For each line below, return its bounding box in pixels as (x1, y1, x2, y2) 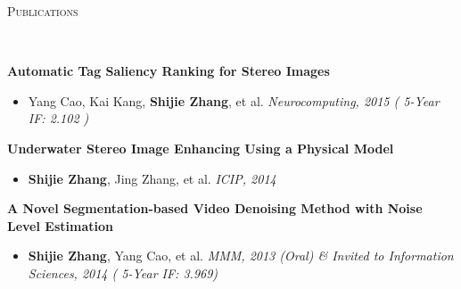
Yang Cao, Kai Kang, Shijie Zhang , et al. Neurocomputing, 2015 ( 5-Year (28, 91, 440, 110)
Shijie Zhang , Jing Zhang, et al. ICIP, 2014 (28, 169, 276, 187)
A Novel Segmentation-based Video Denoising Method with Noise (7, 199, 423, 218)
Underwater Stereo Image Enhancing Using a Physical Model (7, 138, 394, 157)
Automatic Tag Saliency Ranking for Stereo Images (7, 62, 330, 80)
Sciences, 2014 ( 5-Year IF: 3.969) (28, 263, 218, 282)
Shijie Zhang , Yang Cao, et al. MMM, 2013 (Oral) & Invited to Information (28, 246, 454, 265)
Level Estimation (7, 216, 113, 235)
